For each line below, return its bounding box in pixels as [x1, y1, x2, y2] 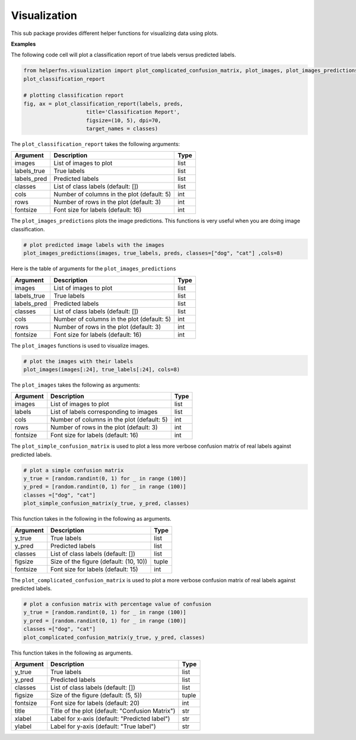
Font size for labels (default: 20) [50, 698, 140, 707]
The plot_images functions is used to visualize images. [11, 342, 150, 349]
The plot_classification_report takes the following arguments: [11, 141, 180, 148]
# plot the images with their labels [23, 358, 133, 365]
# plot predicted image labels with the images [23, 241, 164, 248]
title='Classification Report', [86, 109, 180, 116]
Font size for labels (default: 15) [50, 565, 139, 573]
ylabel [14, 722, 32, 731]
